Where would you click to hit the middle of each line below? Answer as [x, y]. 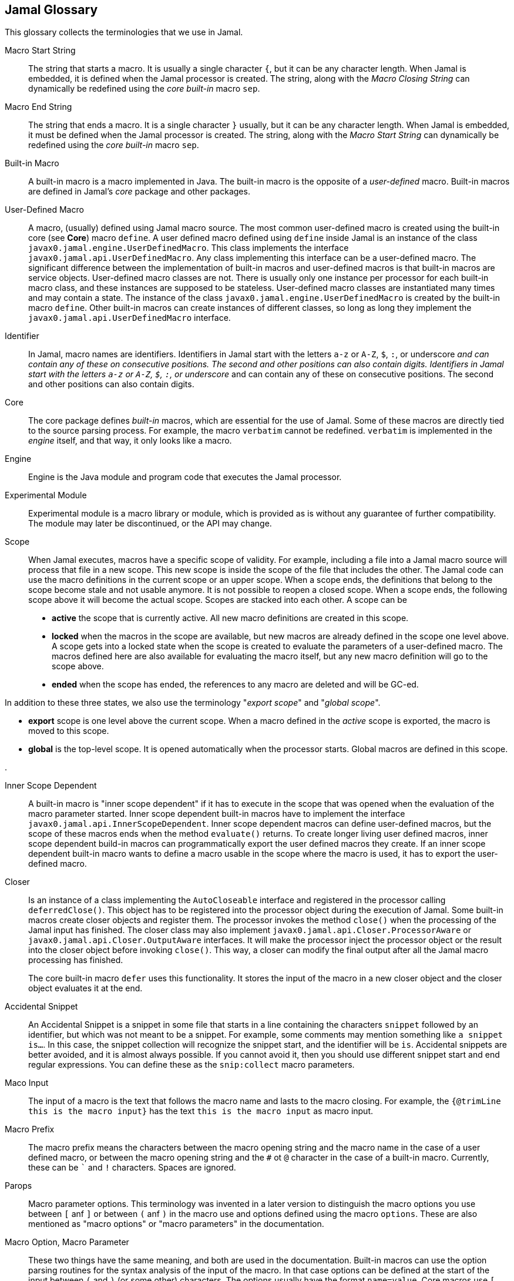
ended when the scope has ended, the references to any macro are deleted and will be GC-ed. [235, 685]
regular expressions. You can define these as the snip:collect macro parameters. [192, 1065]
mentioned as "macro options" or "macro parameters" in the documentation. [176, 1224]
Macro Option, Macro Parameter [67, 1242]
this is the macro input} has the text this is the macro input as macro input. [201, 1111]
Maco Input [27, 1083]
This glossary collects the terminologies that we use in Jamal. [124, 32]
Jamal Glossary [51, 10]
